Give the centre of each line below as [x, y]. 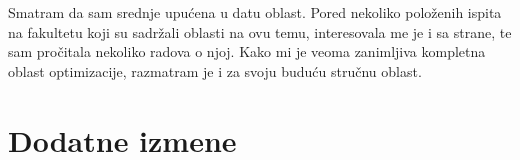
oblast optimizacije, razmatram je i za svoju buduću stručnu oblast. [215, 70]
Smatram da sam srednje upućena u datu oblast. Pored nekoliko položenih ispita [255, 12]
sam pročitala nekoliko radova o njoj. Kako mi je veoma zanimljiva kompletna [247, 51]
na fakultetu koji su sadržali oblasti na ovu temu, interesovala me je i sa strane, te [260, 31]
